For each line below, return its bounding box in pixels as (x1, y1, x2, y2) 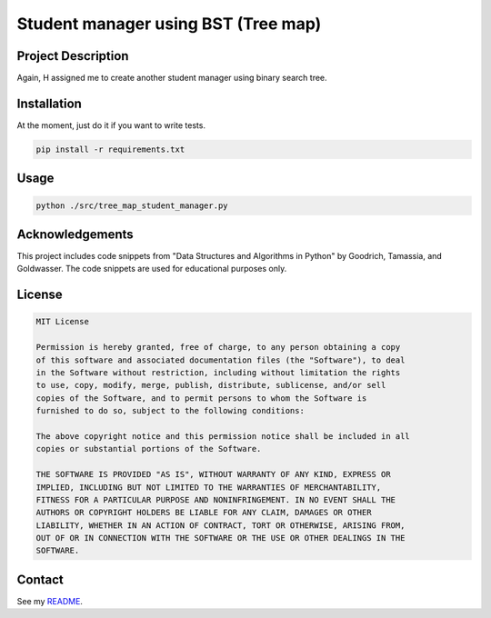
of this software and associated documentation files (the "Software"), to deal (35, 354, 406, 365)
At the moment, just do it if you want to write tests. (16, 119, 206, 131)
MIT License (35, 316, 90, 327)
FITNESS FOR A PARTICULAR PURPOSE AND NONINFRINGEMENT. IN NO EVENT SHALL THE (35, 494, 396, 504)
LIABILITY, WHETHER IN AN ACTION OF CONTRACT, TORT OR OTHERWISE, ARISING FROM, (35, 520, 406, 531)
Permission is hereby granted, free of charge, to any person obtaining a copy (35, 342, 401, 353)
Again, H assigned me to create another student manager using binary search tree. (16, 73, 327, 84)
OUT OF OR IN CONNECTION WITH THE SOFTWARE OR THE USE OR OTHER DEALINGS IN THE (35, 533, 406, 543)
